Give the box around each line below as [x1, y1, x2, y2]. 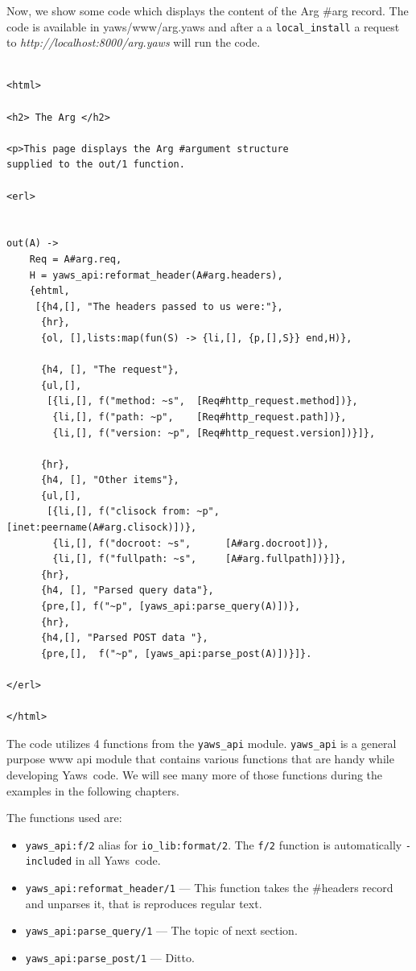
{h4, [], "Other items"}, [40, 474, 179, 486]
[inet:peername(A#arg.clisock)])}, [6, 522, 197, 534]
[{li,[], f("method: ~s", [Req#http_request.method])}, [47, 395, 358, 407]
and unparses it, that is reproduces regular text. [25, 895, 262, 911]
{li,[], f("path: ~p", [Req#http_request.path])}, [52, 411, 347, 423]
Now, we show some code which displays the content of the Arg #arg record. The [6, 2, 409, 19]
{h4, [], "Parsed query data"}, [40, 585, 214, 597]
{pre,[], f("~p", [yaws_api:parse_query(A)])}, [40, 601, 301, 613]
